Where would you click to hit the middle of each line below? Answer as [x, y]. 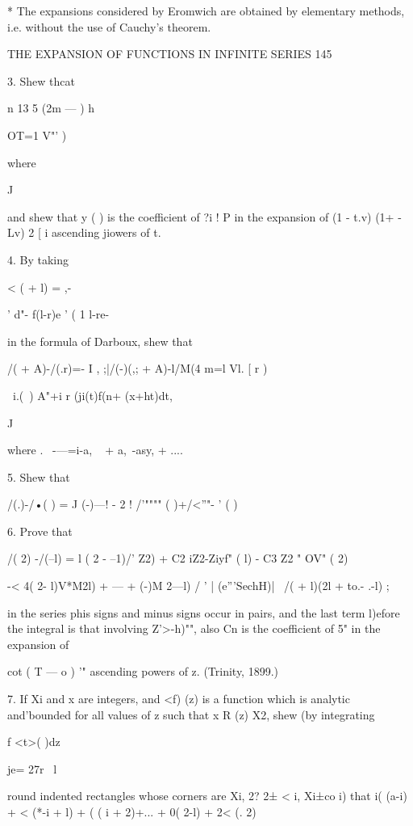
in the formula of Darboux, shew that [100, 341]
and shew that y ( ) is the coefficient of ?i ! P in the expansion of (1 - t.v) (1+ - [204, 216]
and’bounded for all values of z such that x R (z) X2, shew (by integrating [191, 714]
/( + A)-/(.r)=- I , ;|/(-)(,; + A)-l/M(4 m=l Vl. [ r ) [138, 368]
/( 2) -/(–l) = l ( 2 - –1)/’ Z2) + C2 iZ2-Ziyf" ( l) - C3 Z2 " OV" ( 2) [178, 558]
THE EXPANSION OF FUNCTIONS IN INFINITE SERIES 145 [170, 54]
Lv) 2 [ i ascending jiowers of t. [84, 232]
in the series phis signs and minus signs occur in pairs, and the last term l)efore [204, 612]
